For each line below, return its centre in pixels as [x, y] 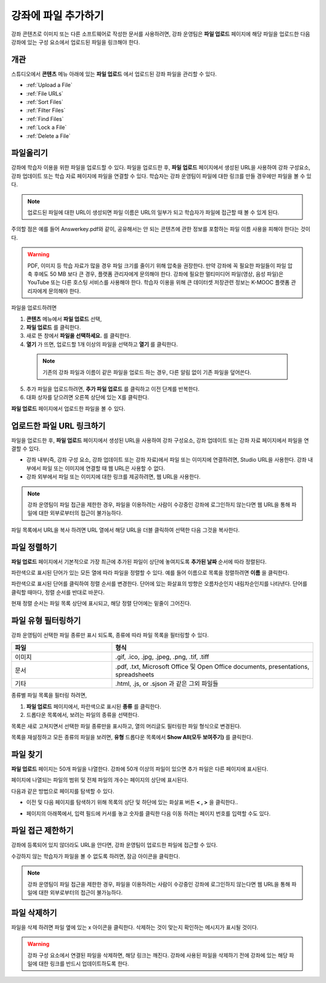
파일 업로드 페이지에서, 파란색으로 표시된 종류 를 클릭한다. [94, 706]
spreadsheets [135, 674]
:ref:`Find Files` [45, 119]
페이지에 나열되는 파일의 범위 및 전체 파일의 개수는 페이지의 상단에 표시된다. [100, 780]
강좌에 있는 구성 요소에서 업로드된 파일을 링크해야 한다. [75, 42]
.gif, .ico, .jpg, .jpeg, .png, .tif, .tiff [162, 657]
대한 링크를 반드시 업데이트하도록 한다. [84, 964]
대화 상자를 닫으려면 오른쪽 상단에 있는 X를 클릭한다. [88, 397]
